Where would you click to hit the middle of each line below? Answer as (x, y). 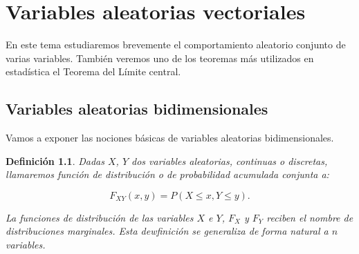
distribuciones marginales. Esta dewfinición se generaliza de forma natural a (167, 231)
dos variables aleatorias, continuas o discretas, (230, 160)
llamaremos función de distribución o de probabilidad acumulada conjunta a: (167, 174)
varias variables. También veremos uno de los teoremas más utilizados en (160, 58)
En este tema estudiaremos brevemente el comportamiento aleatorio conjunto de (176, 45)
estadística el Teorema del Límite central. (93, 71)
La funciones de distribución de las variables (100, 217)
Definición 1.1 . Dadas (55, 160)
